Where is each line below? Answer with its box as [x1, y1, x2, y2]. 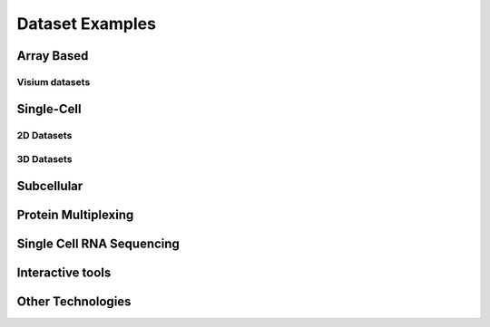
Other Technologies [16, 293, 132, 309]
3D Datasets [16, 153, 73, 166]
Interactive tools [16, 264, 112, 280]
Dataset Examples [16, 14, 156, 34]
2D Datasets [16, 129, 73, 141]
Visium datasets [16, 75, 91, 88]
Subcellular [16, 178, 83, 194]
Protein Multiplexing [16, 207, 134, 222]
